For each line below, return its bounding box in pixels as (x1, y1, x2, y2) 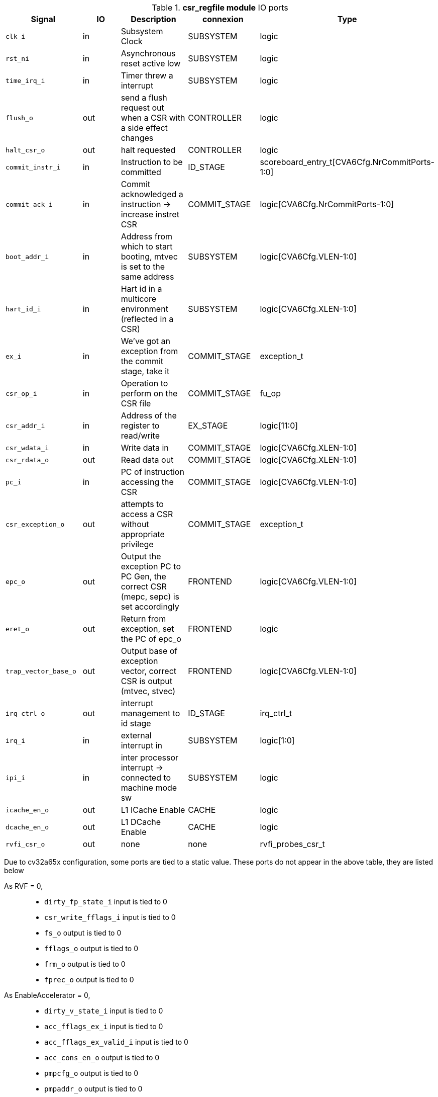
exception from (121, 346, 178, 356)
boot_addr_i (6, 252, 49, 261)
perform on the (121, 388, 178, 398)
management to (121, 708, 180, 718)
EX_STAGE (188, 420, 228, 431)
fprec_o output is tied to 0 (44, 975, 134, 984)
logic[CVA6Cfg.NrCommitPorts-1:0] (260, 199, 394, 209)
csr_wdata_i (6, 444, 49, 452)
